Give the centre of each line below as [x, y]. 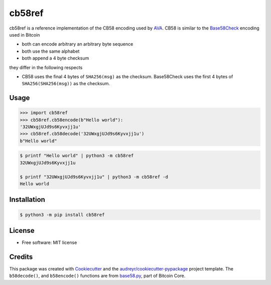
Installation [27, 200]
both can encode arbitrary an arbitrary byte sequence [78, 44]
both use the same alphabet [51, 51]
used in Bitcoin [25, 35]
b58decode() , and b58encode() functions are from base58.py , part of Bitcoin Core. [97, 276]
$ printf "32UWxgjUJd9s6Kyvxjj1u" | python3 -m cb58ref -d [94, 177]
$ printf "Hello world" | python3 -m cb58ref [77, 156]
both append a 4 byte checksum [55, 58]
